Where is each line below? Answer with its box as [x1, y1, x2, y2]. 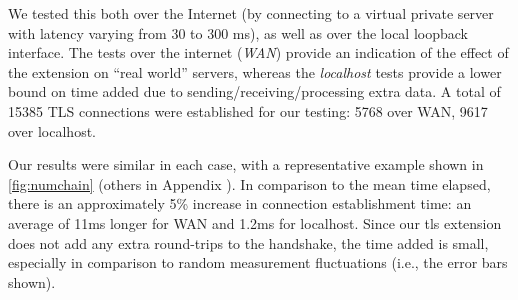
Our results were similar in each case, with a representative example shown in [8, 154, 484, 175]
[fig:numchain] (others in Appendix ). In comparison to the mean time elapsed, [8, 173, 491, 194]
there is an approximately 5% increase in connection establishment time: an [8, 193, 472, 214]
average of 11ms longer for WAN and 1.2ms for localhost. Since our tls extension [8, 212, 502, 233]
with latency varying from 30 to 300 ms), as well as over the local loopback [8, 22, 468, 43]
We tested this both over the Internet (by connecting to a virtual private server [8, 3, 494, 23]
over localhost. [8, 120, 97, 141]
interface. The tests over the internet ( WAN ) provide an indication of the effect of [8, 42, 509, 63]
